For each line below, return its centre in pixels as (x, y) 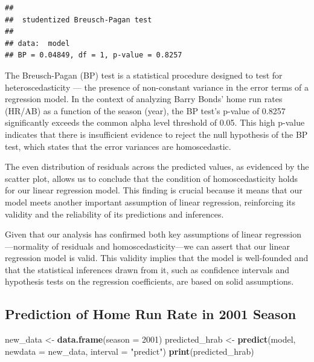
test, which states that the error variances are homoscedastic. (118, 146)
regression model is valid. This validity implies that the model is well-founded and (157, 258)
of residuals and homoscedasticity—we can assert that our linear (171, 246)
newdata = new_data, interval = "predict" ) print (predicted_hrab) (130, 351)
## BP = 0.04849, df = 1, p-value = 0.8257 (94, 55)
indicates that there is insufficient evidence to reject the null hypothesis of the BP (156, 134)
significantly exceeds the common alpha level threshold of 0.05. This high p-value (155, 122)
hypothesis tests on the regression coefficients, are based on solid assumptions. (149, 281)
